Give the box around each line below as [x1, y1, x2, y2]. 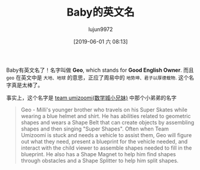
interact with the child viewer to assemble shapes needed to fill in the [20, 144, 192, 151]
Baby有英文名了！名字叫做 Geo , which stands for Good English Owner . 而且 [6, 66, 195, 74]
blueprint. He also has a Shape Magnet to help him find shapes [20, 150, 176, 157]
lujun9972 [88, 25, 113, 33]
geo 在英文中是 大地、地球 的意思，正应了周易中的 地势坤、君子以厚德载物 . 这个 [6, 74, 189, 81]
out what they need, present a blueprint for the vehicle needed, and [20, 138, 188, 145]
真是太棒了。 [11, 81, 43, 89]
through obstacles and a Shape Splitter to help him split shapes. [20, 157, 178, 164]
